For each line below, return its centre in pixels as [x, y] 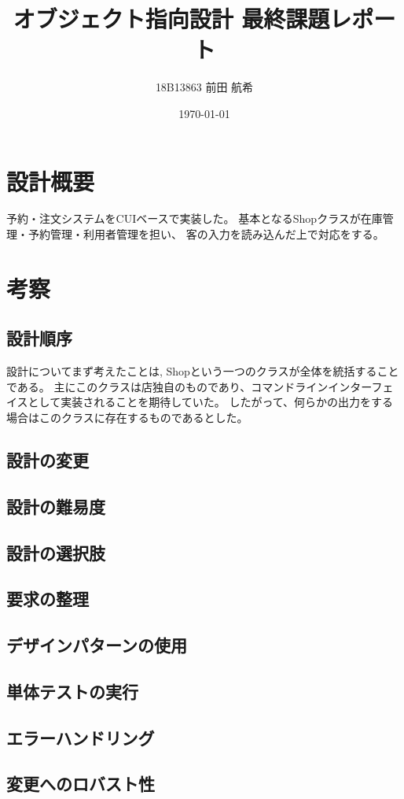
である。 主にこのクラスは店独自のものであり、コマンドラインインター [189, 386]
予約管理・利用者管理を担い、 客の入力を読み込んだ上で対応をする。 [206, 234]
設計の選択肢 [56, 552]
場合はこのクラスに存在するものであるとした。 [127, 417]
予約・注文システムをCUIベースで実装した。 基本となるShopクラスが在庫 [195, 218]
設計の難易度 [56, 506]
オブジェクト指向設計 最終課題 [171, 18]
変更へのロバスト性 [81, 784]
